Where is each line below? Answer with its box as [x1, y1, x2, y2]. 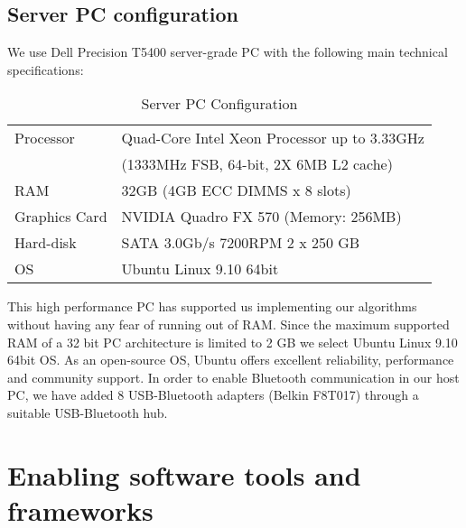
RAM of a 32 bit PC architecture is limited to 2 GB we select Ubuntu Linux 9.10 [7, 332, 458, 351]
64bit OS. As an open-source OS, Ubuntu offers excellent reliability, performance [7, 350, 454, 369]
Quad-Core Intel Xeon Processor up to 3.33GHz [121, 127, 424, 149]
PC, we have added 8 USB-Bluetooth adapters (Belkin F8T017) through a [7, 385, 419, 404]
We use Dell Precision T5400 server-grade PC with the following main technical [7, 42, 448, 61]
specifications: [7, 60, 84, 79]
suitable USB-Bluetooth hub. [7, 403, 168, 421]
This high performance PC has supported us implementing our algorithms [7, 297, 417, 316]
